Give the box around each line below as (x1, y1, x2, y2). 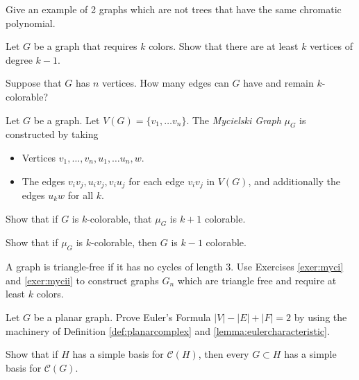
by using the (294, 309, 347, 324)
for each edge (128, 173, 185, 188)
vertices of (310, 39, 353, 53)
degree (6, 52, 33, 67)
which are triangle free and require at (177, 273, 337, 287)
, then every (198, 347, 249, 361)
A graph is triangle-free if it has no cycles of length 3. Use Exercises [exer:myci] (6, 259, 344, 274)
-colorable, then (91, 235, 158, 250)
